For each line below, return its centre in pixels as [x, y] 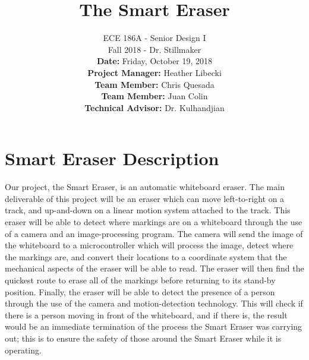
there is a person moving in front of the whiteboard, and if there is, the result [146, 315]
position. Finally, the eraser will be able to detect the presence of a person [140, 291]
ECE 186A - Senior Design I [154, 38]
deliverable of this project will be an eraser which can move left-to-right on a [145, 198]
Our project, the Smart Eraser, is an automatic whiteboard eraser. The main [145, 187]
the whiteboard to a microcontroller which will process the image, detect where [149, 245]
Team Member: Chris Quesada [154, 84]
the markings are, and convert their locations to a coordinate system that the [146, 256]
